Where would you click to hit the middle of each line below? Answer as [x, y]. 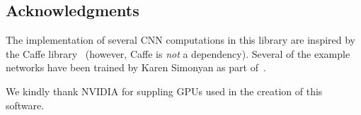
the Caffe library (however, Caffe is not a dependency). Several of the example [178, 53]
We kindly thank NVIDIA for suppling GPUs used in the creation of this [164, 91]
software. [25, 105]
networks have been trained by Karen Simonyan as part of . [136, 67]
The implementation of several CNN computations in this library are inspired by [181, 40]
